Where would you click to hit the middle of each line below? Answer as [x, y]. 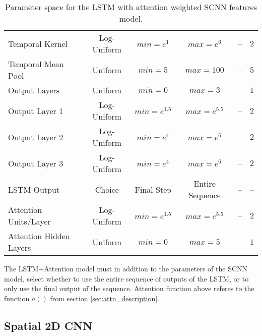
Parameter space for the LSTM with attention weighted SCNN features [131, 7]
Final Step [153, 189]
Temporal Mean [36, 64]
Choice [107, 189]
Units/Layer [29, 221]
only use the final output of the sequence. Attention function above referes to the [129, 288]
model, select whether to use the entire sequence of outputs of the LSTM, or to [126, 278]
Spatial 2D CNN [48, 325]
